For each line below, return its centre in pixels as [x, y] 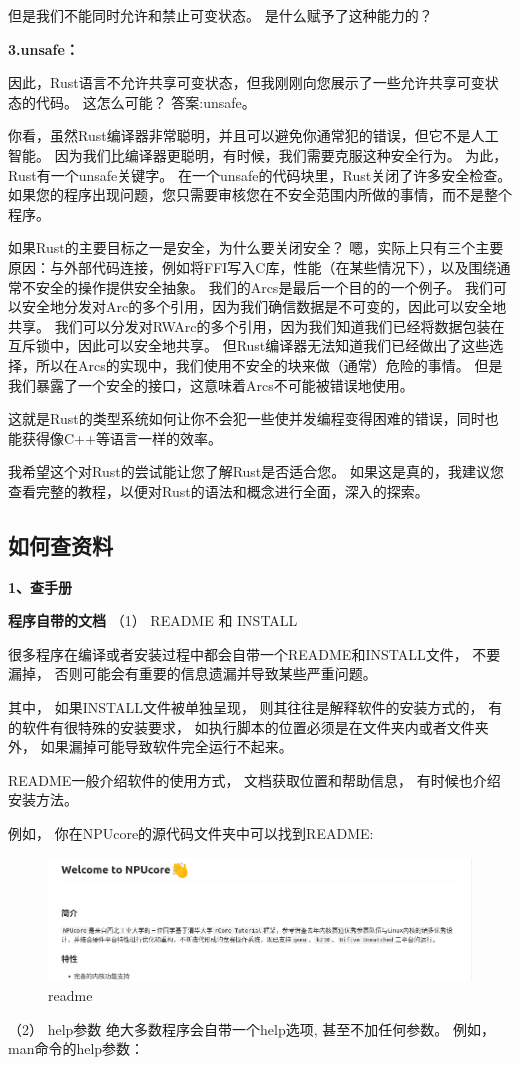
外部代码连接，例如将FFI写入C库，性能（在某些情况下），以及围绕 [280, 266]
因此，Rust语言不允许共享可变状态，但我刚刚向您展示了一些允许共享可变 [246, 82]
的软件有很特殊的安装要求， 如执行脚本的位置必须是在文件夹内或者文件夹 [248, 726]
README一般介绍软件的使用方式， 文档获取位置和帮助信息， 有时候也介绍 [254, 779]
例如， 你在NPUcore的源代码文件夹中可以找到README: [191, 833]
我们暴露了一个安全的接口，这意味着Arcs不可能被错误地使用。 [211, 384]
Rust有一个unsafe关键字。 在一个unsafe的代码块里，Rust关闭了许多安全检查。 [260, 174]
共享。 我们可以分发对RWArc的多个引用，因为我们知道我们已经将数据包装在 [256, 325]
